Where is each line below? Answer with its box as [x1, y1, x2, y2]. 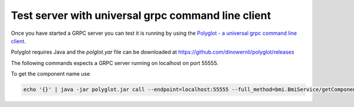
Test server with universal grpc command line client [11, 9, 271, 22]
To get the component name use [11, 70, 90, 77]
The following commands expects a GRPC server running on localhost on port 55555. [11, 59, 218, 66]
